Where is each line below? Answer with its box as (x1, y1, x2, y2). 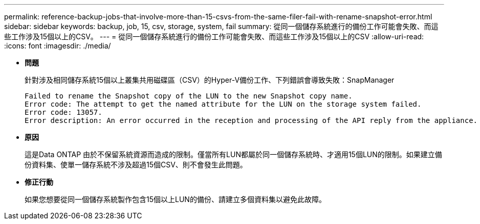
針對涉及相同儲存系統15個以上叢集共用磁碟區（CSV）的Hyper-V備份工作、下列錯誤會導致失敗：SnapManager (25, 76, 395, 84)
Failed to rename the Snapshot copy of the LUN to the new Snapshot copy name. (25, 92, 353, 100)
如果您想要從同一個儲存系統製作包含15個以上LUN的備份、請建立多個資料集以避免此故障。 (25, 195, 326, 204)
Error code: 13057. (25, 108, 102, 116)
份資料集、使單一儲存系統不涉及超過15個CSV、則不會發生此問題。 (25, 160, 247, 169)
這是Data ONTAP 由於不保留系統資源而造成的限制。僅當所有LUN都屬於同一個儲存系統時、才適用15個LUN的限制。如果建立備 (25, 150, 442, 159)
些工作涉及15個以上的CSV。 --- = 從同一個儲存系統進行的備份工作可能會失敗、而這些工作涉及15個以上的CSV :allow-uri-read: (4, 32, 424, 41)
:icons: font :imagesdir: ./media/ (4, 41, 111, 50)
